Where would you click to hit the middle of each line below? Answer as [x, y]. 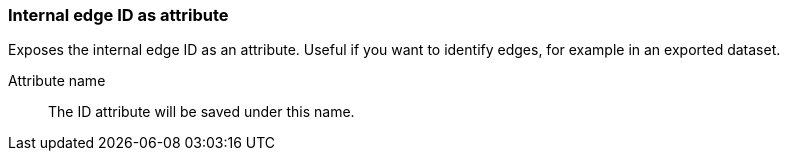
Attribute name [57, 81]
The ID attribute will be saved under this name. [201, 112]
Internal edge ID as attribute [118, 15]
